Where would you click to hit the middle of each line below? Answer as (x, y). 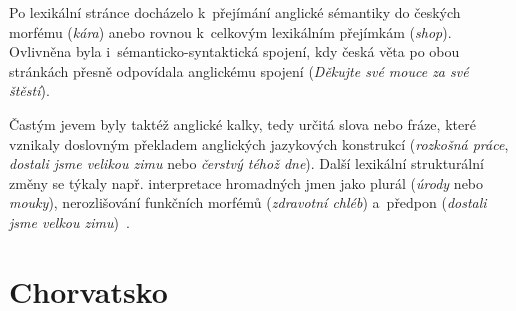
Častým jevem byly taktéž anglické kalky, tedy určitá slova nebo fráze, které (242, 123)
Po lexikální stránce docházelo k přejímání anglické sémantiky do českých (235, 12)
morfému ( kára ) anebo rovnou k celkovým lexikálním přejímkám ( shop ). (230, 31)
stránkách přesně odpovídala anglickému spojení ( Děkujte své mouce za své (239, 70)
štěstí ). (29, 90)
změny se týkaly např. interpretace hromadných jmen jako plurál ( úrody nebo (246, 182)
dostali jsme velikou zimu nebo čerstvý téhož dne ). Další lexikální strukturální (246, 163)
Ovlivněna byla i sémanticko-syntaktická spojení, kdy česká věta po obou (234, 51)
